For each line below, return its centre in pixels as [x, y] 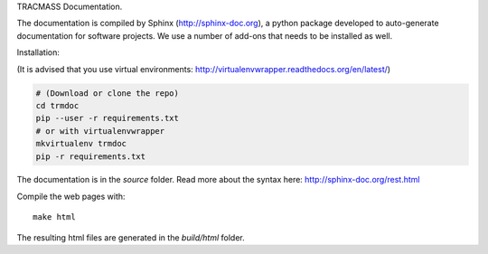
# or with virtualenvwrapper [100, 131]
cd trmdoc [57, 105]
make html [54, 217]
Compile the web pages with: [71, 196]
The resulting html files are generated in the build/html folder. [131, 237]
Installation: [38, 52]
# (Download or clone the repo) [108, 93]
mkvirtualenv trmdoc [81, 144]
